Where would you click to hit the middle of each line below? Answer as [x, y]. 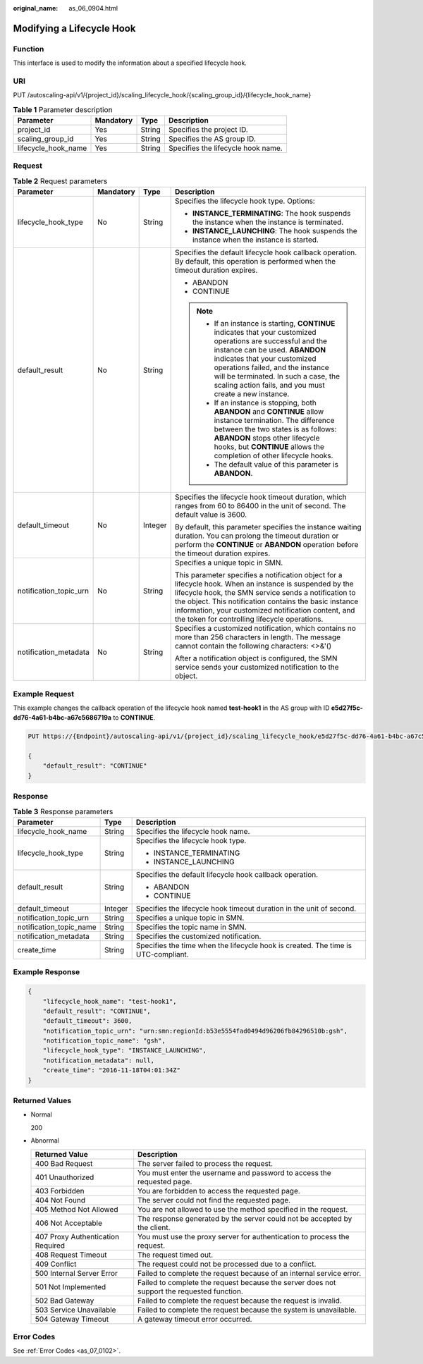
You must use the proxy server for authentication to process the [244, 1236]
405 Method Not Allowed [76, 1209]
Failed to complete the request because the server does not [237, 1282]
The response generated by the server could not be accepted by [245, 1218]
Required [50, 1246]
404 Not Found [60, 1200]
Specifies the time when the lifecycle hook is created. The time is [244, 945]
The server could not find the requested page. [214, 1200]
